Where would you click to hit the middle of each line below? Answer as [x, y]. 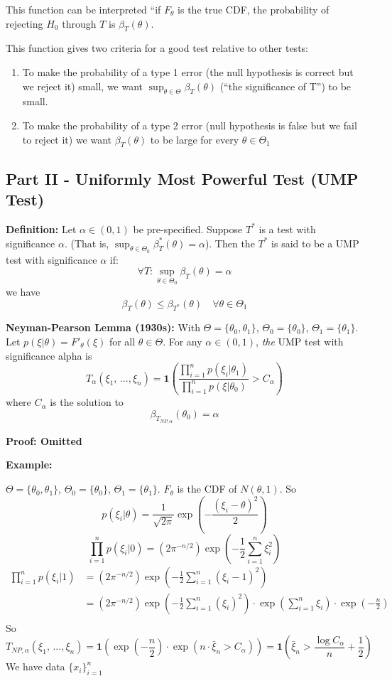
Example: [29, 465]
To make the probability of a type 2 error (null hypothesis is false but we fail [190, 125]
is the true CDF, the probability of [254, 9]
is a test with [287, 229]
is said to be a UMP [315, 243]
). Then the [230, 243]
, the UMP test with [300, 341]
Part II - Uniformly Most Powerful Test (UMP [182, 178]
